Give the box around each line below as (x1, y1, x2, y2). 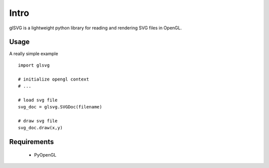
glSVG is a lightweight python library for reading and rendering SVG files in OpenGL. (9, 25, 182, 31)
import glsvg (18, 62, 50, 68)
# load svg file (18, 97, 58, 103)
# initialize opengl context (18, 76, 89, 82)
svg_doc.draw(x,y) (18, 125, 63, 131)
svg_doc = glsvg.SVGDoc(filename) (18, 104, 102, 110)
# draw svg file (18, 118, 58, 124)
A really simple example (9, 51, 58, 57)
